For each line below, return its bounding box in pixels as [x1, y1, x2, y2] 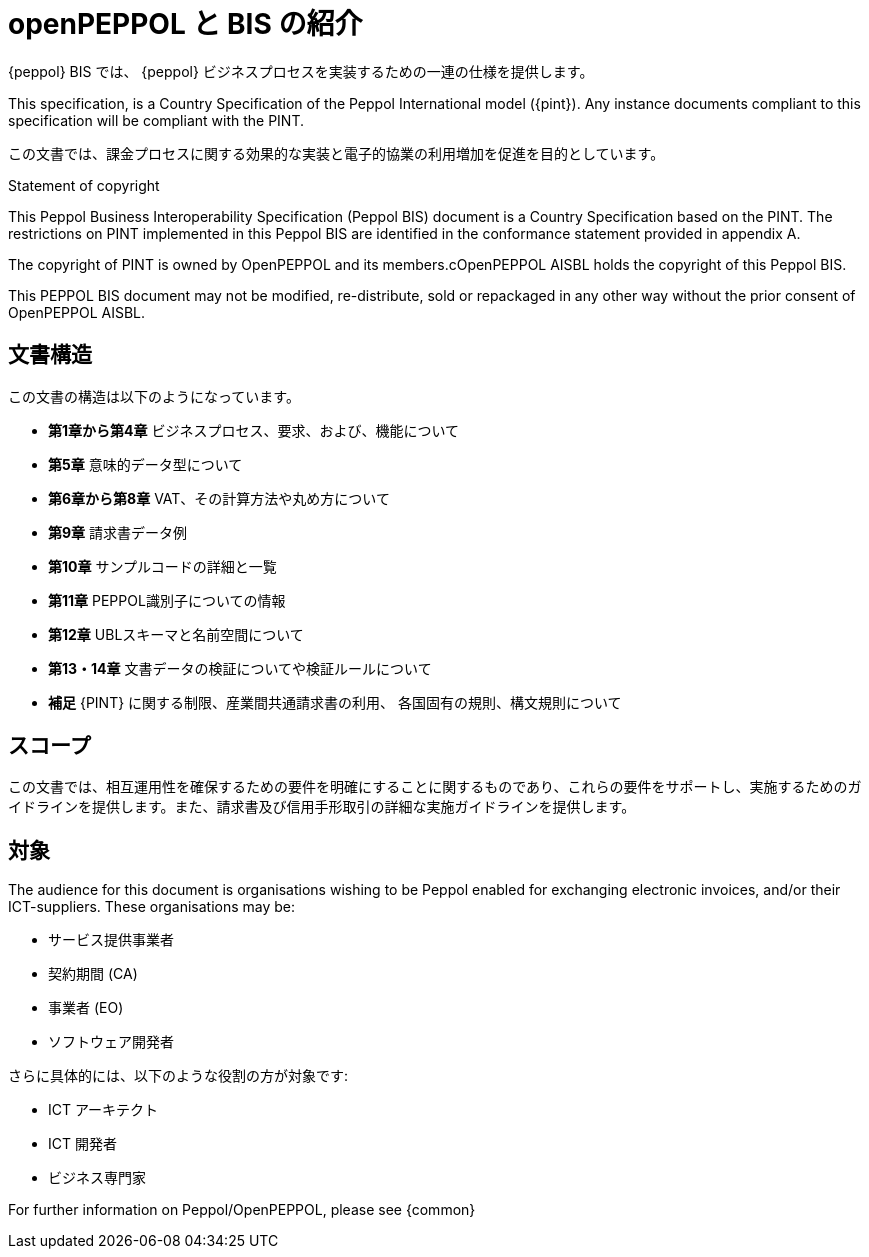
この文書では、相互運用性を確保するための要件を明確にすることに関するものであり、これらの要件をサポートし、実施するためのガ [8, 778, 862, 796]
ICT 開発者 [48, 1135, 117, 1153]
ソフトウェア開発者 [48, 1033, 174, 1051]
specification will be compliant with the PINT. [8, 111, 305, 129]
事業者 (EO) [48, 999, 124, 1017]
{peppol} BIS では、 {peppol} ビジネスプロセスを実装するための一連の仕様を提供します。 [8, 62, 594, 80]
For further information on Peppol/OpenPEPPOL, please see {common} [8, 1201, 476, 1219]
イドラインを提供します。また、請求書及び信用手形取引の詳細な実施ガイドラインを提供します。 [8, 798, 636, 816]
